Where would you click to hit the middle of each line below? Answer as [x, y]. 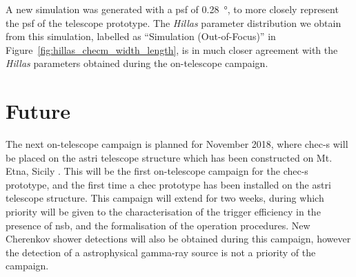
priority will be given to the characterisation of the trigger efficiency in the [163, 212]
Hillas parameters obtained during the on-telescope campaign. [137, 63]
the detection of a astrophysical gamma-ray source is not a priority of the [161, 252]
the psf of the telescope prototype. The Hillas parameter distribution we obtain [174, 22]
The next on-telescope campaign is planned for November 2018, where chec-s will [177, 144]
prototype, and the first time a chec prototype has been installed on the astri [168, 184]
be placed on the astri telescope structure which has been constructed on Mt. [169, 157]
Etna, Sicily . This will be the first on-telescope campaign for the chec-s [157, 171]
